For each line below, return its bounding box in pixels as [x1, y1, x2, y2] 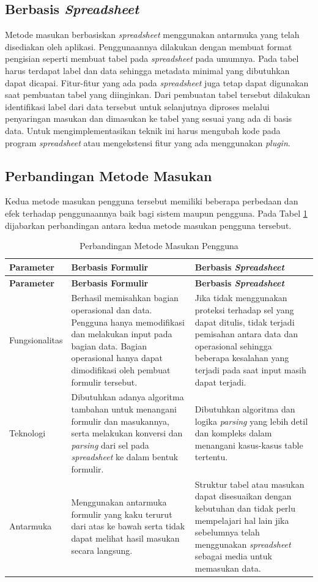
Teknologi [9, 427, 46, 439]
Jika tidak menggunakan [194, 291, 287, 304]
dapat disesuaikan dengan [194, 490, 292, 502]
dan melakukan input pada [71, 327, 172, 340]
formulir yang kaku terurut [71, 507, 172, 520]
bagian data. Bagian [71, 339, 147, 352]
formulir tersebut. [71, 375, 138, 388]
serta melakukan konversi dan [71, 427, 183, 439]
